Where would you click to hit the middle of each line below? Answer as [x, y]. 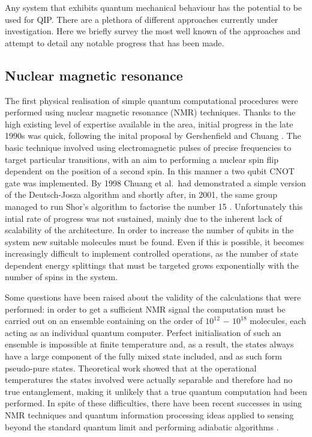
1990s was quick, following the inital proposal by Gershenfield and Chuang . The [153, 136]
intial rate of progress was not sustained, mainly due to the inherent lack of [143, 218]
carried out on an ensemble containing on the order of [104, 321]
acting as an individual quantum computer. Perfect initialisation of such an [143, 332]
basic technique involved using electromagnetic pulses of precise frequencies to [148, 147]
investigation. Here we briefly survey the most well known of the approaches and [153, 31]
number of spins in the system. [61, 277]
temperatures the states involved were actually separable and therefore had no [149, 380]
